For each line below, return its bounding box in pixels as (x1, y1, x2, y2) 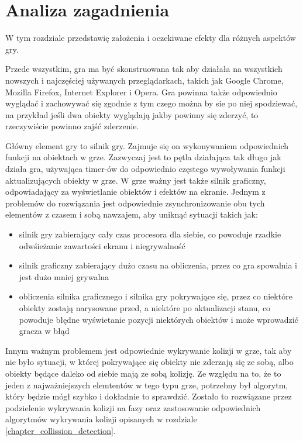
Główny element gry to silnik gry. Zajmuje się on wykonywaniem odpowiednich (5, 139, 289, 151)
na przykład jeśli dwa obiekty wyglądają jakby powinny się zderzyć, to (5, 108, 259, 120)
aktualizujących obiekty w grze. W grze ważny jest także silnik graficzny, (5, 174, 266, 186)
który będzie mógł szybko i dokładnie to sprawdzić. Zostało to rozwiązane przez (5, 390, 292, 402)
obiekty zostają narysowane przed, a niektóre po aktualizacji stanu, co (19, 302, 271, 313)
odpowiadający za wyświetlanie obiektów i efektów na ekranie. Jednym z (5, 185, 266, 198)
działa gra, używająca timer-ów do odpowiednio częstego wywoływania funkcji (5, 163, 285, 175)
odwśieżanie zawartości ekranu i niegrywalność (19, 239, 185, 251)
